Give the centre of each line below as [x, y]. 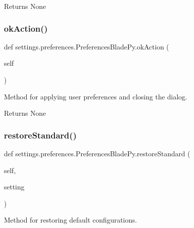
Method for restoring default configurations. [71, 220]
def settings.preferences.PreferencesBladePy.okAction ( [87, 46]
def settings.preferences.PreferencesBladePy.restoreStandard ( [97, 153]
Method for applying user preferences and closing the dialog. [96, 96]
